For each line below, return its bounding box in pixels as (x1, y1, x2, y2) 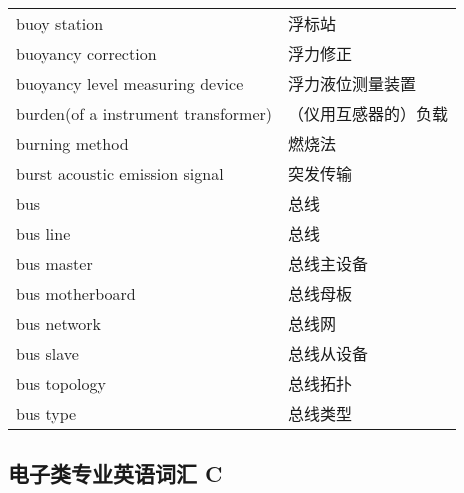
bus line (16, 221, 71, 245)
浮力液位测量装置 (288, 72, 417, 95)
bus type (16, 401, 77, 425)
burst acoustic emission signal (16, 161, 224, 185)
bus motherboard (16, 281, 136, 305)
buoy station (16, 11, 104, 35)
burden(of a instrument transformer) (16, 101, 273, 125)
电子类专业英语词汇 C (8, 458, 223, 489)
